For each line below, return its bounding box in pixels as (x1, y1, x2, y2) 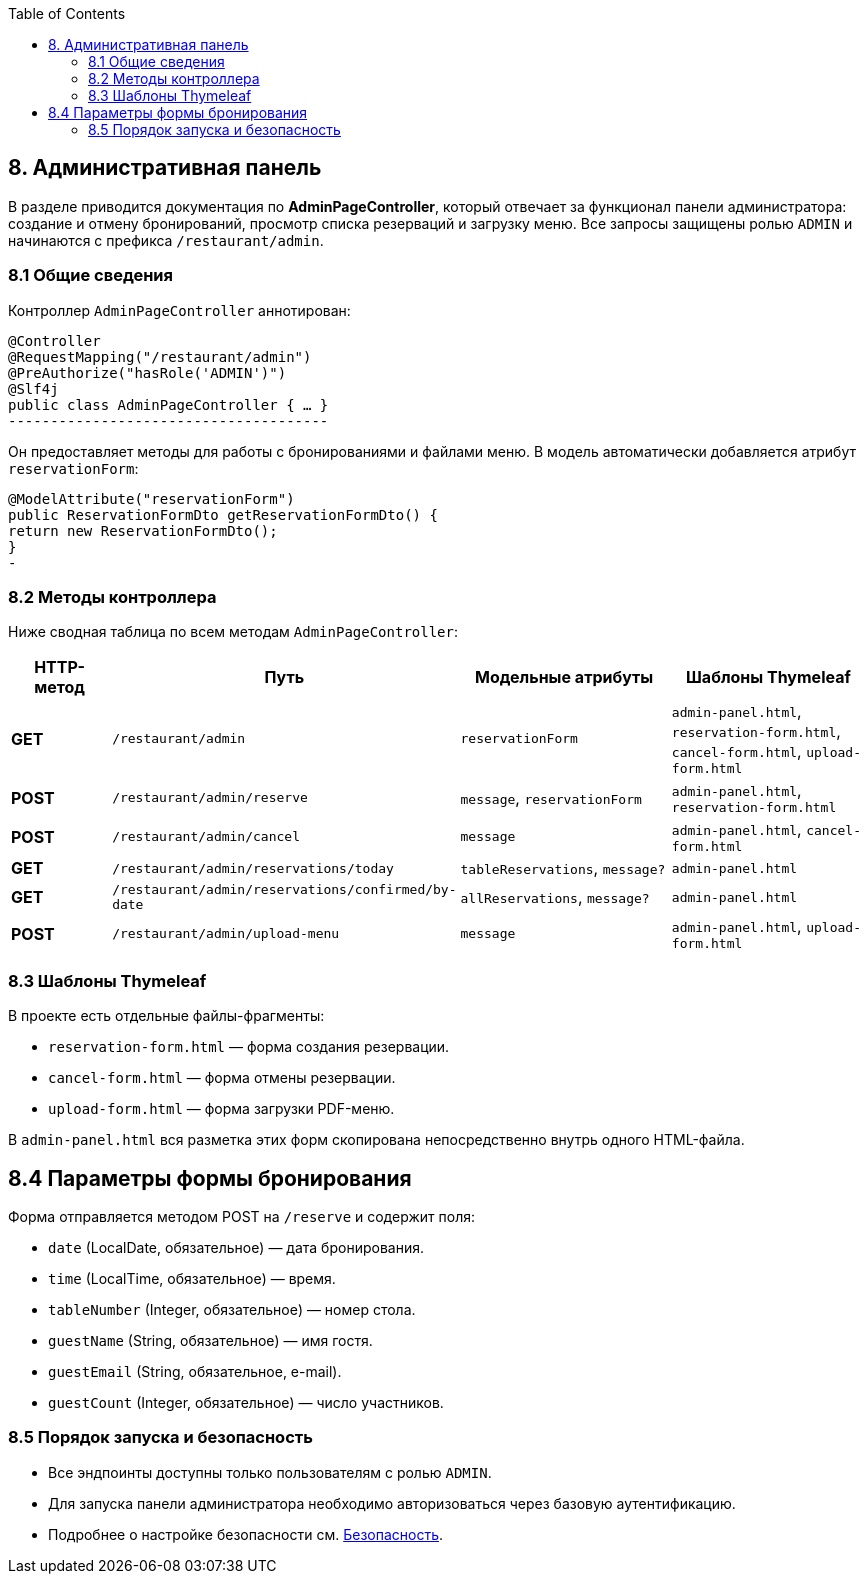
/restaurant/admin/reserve (112, 790, 308, 806)
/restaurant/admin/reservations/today (112, 860, 394, 876)
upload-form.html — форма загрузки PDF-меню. (48, 1100, 395, 1118)
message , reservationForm (460, 787, 642, 808)
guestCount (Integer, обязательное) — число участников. (48, 1393, 444, 1411)
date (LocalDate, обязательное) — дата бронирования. (48, 1238, 424, 1256)
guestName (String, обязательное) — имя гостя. (48, 1331, 373, 1349)
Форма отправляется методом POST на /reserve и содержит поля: (8, 1207, 475, 1225)
